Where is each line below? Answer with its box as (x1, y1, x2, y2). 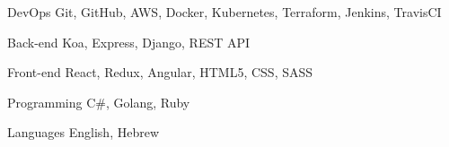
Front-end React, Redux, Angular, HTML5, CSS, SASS (7, 63, 313, 82)
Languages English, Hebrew (7, 123, 160, 142)
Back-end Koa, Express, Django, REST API (7, 32, 251, 51)
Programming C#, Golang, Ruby (7, 92, 190, 111)
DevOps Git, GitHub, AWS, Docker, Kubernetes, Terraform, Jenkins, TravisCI (7, 3, 442, 21)
